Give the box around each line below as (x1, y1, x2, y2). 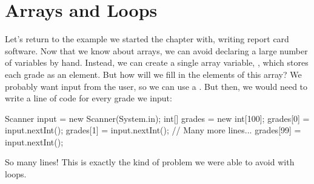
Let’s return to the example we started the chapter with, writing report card (5, 33, 289, 45)
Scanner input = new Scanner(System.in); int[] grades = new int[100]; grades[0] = (5, 112, 310, 124)
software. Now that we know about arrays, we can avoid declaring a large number (5, 44, 308, 57)
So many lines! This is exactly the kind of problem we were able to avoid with (5, 156, 295, 168)
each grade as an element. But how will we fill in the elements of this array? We (5, 68, 302, 80)
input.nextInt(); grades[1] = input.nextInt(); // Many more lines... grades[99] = (5, 124, 301, 136)
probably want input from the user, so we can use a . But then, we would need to (5, 80, 308, 92)
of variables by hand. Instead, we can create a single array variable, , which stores (5, 56, 309, 69)
